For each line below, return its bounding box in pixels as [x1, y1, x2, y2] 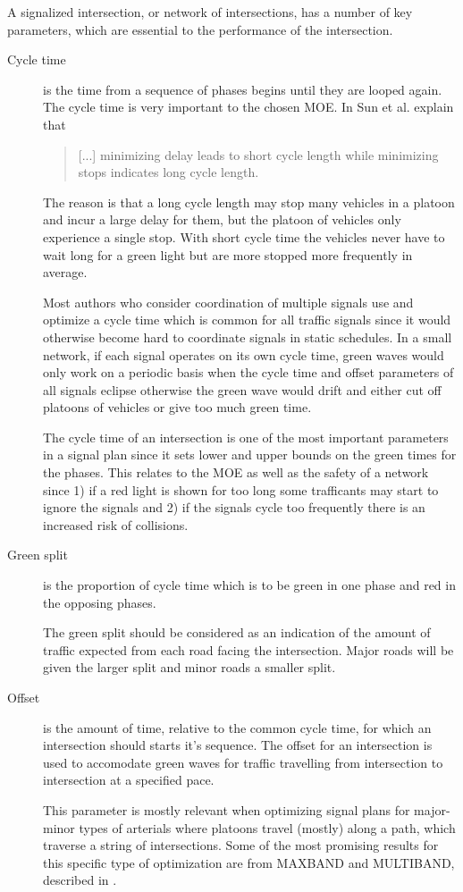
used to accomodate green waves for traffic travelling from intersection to [43, 753, 443, 771]
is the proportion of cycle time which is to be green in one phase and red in [43, 576, 456, 594]
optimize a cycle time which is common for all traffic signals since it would [43, 310, 451, 329]
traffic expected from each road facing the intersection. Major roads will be [43, 640, 454, 659]
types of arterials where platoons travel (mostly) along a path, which [79, 818, 456, 837]
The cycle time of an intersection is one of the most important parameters [43, 427, 449, 446]
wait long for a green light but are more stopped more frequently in [43, 245, 413, 264]
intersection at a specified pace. [43, 770, 215, 789]
